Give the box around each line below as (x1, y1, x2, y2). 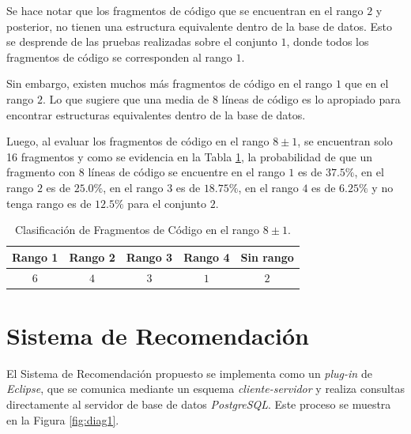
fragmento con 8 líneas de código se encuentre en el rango (6, 164, 285, 180)
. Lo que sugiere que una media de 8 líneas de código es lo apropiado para (42, 90, 401, 107)
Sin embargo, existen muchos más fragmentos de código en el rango (6, 75, 333, 92)
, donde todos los (286, 33, 369, 50)
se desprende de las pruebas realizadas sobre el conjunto (6, 33, 277, 50)
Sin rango (240, 248, 294, 265)
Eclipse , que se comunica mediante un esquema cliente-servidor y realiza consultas (6, 380, 405, 397)
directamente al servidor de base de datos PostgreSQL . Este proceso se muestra (6, 395, 391, 412)
